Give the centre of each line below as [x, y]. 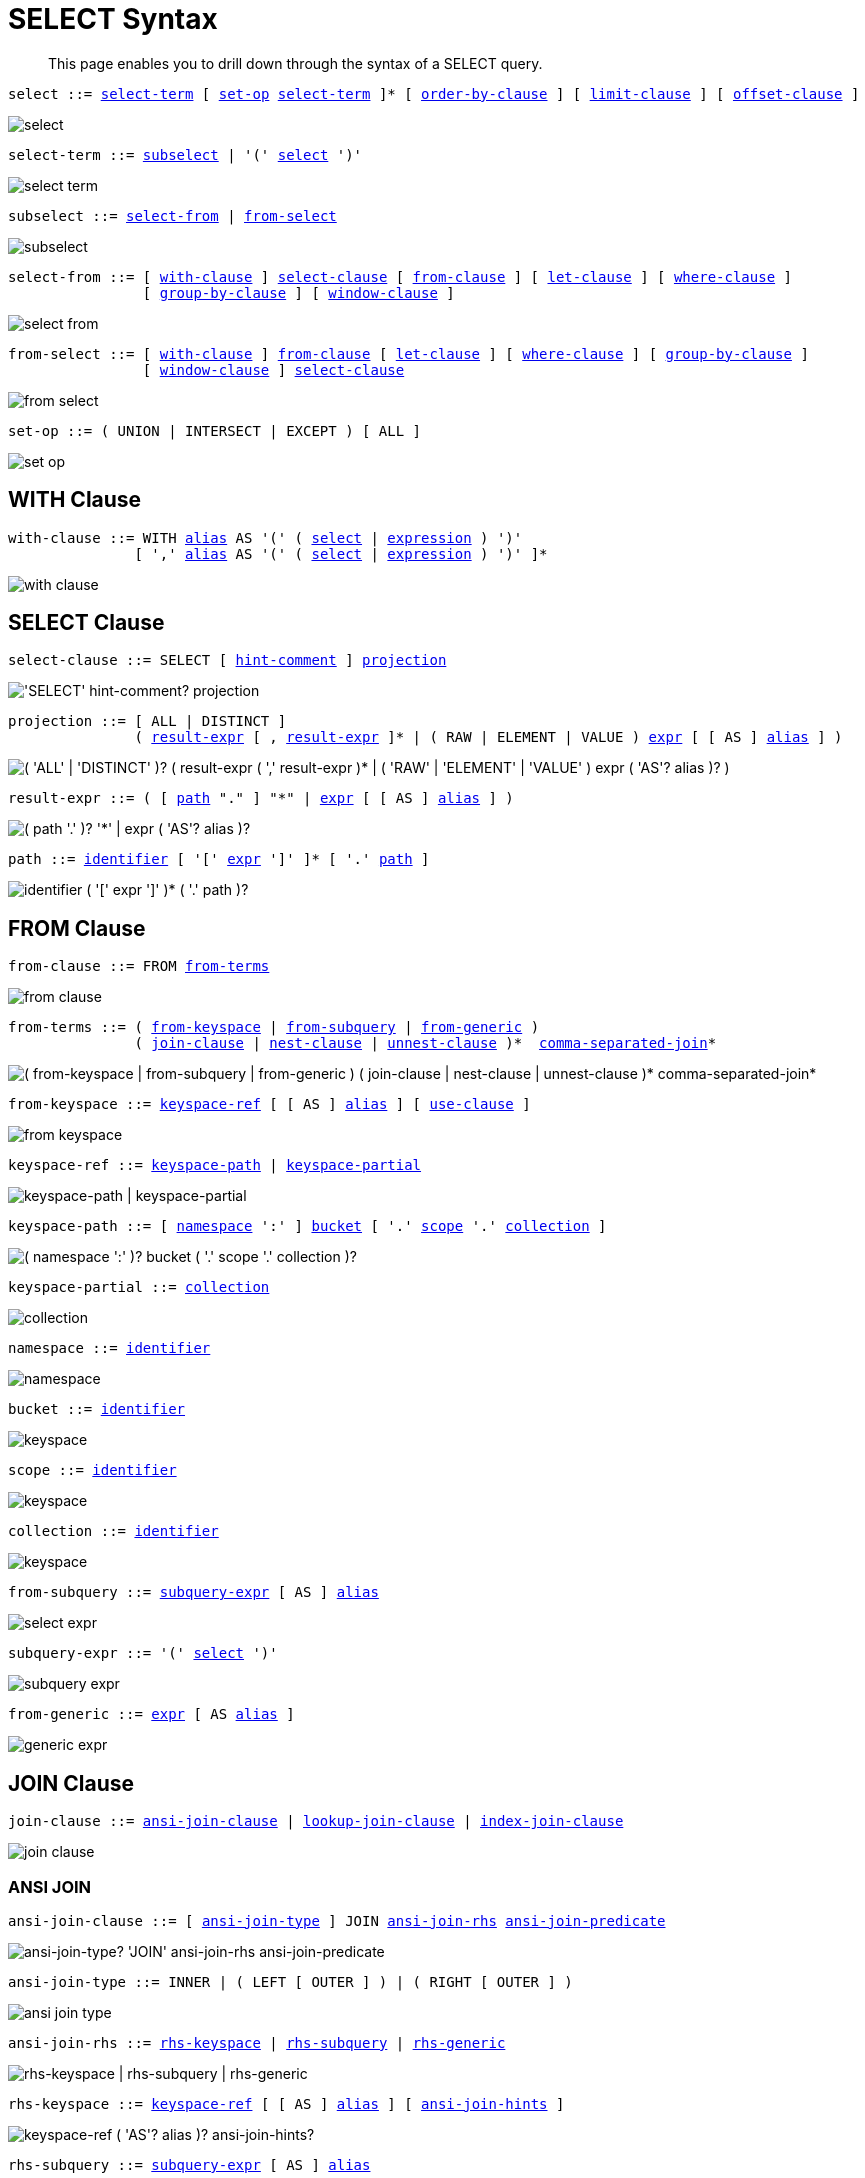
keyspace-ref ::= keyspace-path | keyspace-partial [215, 1165]
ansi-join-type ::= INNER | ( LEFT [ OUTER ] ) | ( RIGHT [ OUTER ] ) [290, 1981]
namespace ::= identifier [109, 1348]
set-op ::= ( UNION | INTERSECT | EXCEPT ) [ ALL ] [215, 430]
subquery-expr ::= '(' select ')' [143, 1653]
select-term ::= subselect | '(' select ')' [185, 154]
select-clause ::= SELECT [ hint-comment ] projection [227, 660]
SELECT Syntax [113, 19]
